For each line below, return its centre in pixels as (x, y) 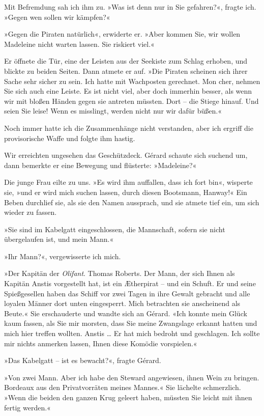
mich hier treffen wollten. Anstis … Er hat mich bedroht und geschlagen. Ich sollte (132, 333)
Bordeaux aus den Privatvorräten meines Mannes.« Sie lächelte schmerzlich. (123, 387)
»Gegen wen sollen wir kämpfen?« (57, 17)
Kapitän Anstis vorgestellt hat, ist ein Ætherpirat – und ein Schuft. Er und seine (130, 283)
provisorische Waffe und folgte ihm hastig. (70, 138)
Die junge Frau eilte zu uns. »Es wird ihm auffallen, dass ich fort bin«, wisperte (128, 182)
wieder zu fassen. (31, 212)
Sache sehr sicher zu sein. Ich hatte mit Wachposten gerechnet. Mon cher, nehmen (132, 81)
